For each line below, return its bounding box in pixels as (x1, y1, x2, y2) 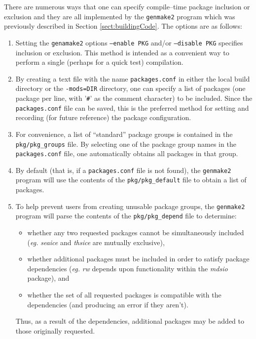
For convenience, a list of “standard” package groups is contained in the (15, 128, 233, 139)
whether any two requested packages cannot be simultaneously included (27, 227, 244, 238)
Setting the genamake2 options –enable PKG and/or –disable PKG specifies (15, 37, 243, 47)
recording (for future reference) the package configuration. (15, 112, 191, 123)
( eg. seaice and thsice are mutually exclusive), (27, 237, 165, 247)
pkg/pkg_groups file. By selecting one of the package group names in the (15, 138, 236, 149)
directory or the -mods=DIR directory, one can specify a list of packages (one (15, 83, 246, 93)
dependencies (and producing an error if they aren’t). (27, 299, 188, 309)
